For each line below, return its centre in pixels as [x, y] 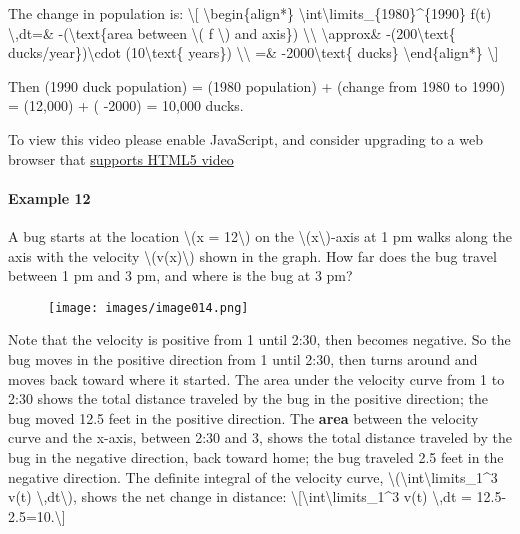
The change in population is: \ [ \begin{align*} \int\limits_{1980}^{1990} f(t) [250, 13]
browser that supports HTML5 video [121, 158]
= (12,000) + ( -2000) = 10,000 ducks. [126, 105]
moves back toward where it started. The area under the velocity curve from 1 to [256, 378]
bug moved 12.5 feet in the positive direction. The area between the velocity [243, 417]
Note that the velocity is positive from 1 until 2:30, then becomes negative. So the [259, 339]
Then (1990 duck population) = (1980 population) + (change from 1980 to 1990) [257, 85]
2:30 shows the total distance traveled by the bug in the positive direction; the [248, 398]
